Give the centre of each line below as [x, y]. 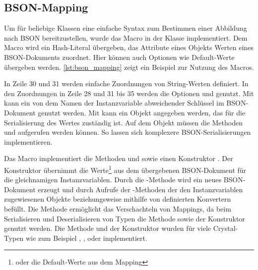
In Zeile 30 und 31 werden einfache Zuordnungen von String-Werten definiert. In [126, 83]
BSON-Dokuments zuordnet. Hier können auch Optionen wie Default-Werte [119, 57]
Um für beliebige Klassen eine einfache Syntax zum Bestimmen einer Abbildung [126, 28]
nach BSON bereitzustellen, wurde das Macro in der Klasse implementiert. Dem [126, 37]
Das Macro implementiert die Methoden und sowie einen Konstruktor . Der [119, 158]
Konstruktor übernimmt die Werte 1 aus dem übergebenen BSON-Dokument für [125, 169]
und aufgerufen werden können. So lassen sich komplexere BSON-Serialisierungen [128, 132]
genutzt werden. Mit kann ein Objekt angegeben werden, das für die [142, 112]
